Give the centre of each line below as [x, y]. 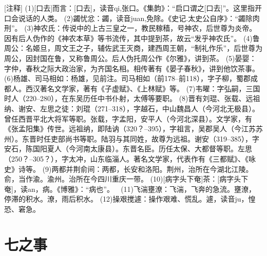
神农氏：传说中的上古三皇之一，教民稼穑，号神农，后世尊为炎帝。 [145, 28]
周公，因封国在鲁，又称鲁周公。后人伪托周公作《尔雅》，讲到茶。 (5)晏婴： [130, 58]
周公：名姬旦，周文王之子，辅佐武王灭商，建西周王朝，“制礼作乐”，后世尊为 [133, 48]
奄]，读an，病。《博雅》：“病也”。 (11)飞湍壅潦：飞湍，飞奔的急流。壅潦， [130, 189]
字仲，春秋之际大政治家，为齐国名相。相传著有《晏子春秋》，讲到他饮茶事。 [132, 68]
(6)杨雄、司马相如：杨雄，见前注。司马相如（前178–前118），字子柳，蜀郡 [127, 78]
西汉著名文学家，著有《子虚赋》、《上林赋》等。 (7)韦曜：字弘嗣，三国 [143, 88]
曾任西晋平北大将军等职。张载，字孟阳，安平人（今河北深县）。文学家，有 [128, 118]
